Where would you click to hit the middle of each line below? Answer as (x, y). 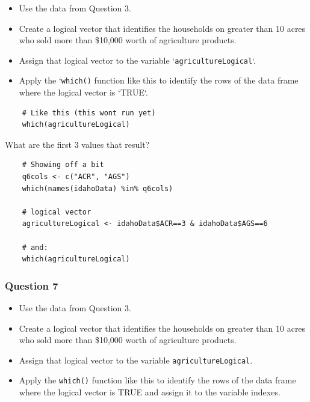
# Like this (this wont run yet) (89, 113)
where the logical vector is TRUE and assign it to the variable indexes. (150, 392)
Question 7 (32, 285)
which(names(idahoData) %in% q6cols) (98, 188)
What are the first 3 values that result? (77, 144)
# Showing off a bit (63, 165)
